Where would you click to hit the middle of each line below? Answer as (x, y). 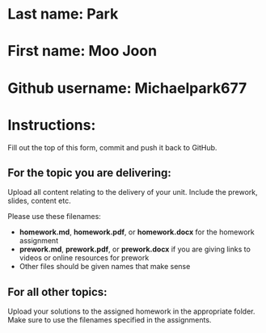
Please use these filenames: (55, 217)
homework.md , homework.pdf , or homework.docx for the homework (137, 232)
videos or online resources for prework (84, 258)
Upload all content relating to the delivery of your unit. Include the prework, (133, 192)
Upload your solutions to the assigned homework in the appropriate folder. (131, 311)
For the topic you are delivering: (89, 173)
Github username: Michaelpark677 (127, 88)
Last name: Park (63, 14)
